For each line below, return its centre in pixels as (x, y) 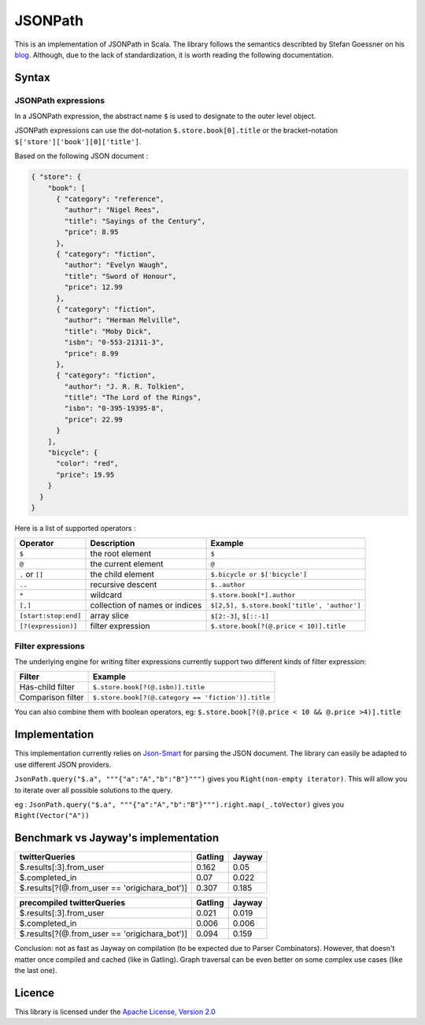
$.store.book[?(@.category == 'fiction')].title (181, 697)
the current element (127, 564)
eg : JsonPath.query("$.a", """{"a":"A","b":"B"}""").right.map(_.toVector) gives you (179, 804)
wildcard (106, 595)
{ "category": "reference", (110, 199)
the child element (122, 574)
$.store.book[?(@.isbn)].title (148, 687)
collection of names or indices (146, 605)
